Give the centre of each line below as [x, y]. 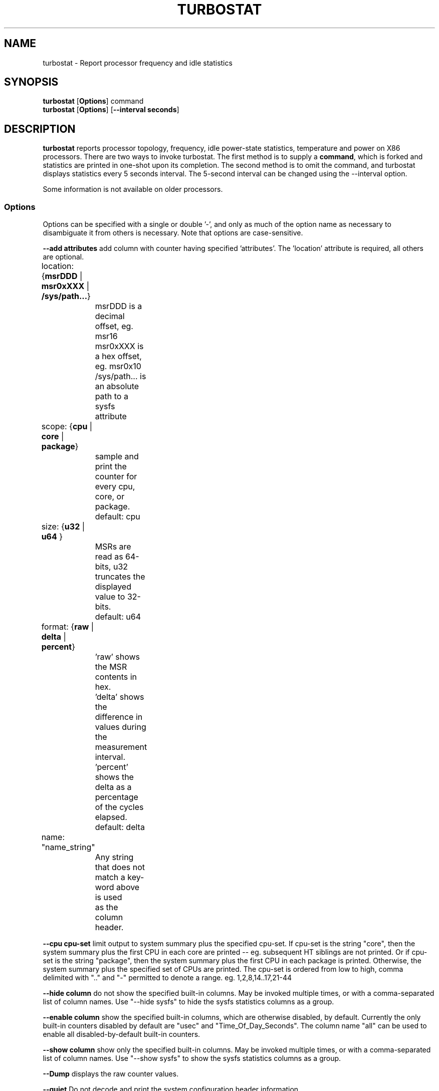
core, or [110, 497]
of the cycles [119, 807]
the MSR [111, 667]
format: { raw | [68, 627]
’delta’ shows [120, 697]
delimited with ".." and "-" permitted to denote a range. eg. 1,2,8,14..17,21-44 [167, 978]
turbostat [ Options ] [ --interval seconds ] [111, 110]
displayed [113, 587]
